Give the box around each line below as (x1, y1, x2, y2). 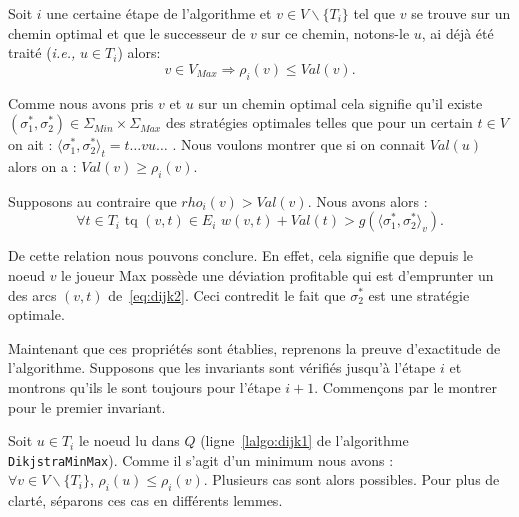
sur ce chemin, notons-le (261, 22, 410, 43)
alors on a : (8, 155, 77, 176)
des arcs (8, 284, 57, 305)
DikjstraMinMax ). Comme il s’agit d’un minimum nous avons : (8, 449, 394, 470)
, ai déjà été (421, 22, 494, 43)
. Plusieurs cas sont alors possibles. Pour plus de (203, 469, 500, 490)
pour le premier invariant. (8, 396, 166, 417)
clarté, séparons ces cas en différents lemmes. (8, 490, 283, 511)
